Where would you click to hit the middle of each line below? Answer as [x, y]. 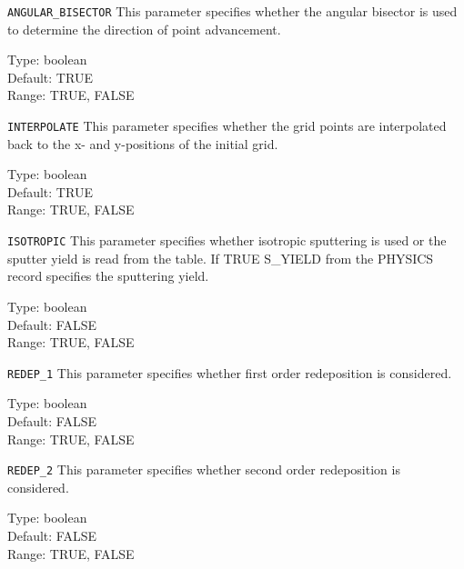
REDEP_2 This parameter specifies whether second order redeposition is [204, 469]
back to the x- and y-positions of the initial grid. [143, 143]
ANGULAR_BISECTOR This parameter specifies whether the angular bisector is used [232, 11]
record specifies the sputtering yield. [108, 276]
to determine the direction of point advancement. [144, 29]
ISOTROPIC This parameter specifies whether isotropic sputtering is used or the [227, 240]
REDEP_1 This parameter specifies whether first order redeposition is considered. [230, 372]
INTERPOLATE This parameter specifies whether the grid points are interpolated [227, 126]
